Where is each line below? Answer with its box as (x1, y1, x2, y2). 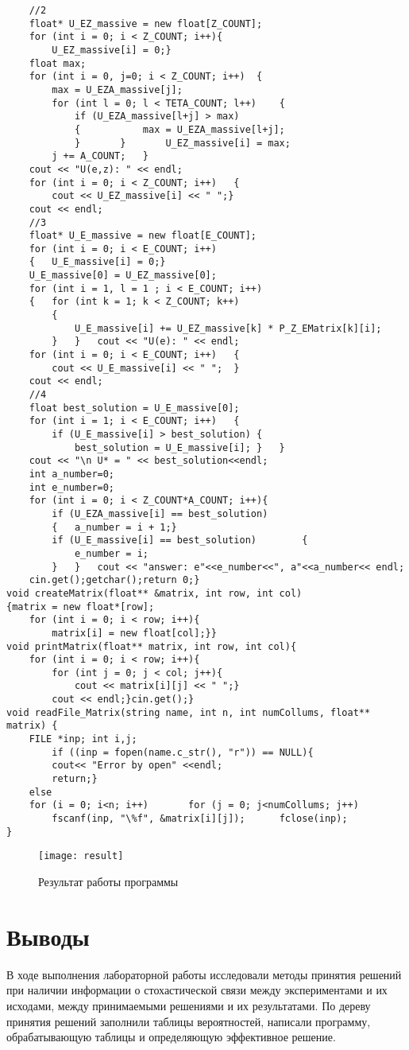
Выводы (6, 920, 90, 952)
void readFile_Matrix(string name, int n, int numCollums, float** (6, 706, 371, 718)
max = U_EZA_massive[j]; (52, 84, 183, 95)
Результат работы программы (38, 873, 179, 889)
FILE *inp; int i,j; (29, 733, 137, 745)
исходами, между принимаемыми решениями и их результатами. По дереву (6, 997, 371, 1013)
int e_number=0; (29, 481, 115, 493)
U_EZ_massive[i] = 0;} (52, 44, 172, 56)
